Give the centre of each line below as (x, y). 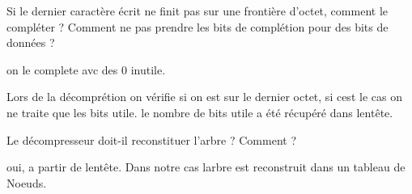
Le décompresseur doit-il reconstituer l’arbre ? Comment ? (152, 139)
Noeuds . (27, 182)
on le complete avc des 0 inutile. (86, 69)
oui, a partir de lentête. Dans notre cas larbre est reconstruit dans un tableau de (206, 167)
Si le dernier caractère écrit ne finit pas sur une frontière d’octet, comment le (197, 11)
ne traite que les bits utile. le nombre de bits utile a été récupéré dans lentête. (200, 112)
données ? (31, 42)
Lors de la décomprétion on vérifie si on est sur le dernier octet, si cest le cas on (204, 97)
